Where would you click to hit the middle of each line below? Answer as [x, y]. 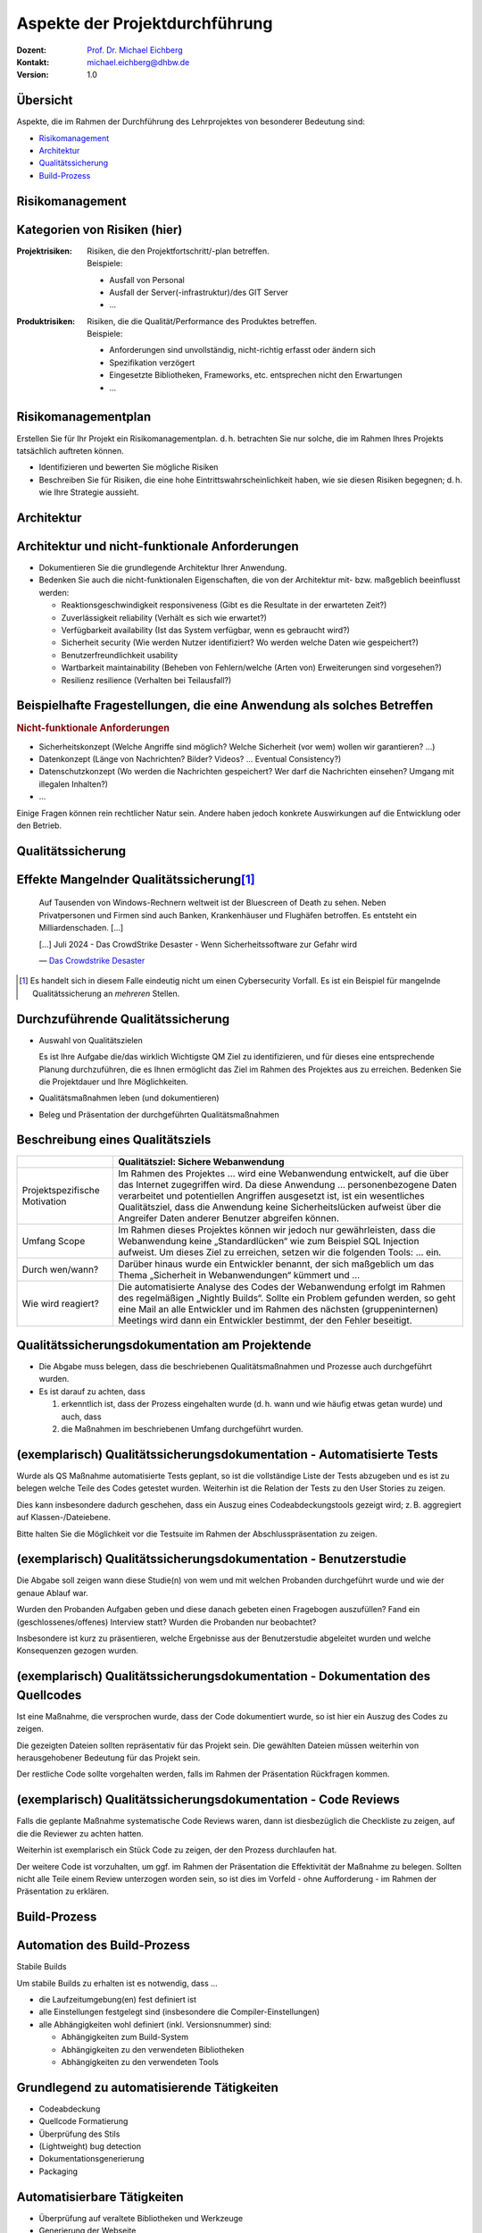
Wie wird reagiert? [61, 1303]
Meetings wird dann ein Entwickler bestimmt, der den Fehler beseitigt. [265, 1320]
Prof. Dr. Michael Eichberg [135, 50]
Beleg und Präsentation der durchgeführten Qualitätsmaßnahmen [159, 1114]
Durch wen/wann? [60, 1269]
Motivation [44, 1201]
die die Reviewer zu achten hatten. [80, 1833]
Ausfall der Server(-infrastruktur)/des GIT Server [199, 292]
